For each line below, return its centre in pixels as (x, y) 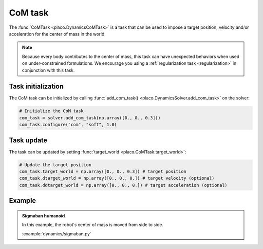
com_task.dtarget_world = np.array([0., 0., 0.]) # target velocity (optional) (117, 178)
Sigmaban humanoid (44, 216)
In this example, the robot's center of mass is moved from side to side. (93, 225)
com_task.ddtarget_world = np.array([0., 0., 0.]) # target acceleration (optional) (123, 185)
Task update (28, 140)
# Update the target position (55, 165)
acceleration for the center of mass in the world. (57, 34)
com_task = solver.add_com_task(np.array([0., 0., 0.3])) (90, 118)
